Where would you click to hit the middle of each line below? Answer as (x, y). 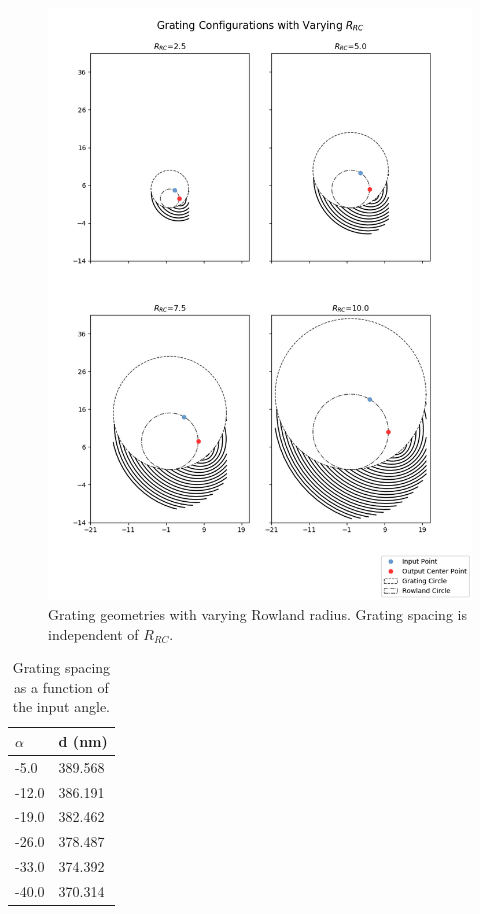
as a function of (61, 686)
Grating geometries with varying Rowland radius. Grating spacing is (257, 613)
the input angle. (61, 706)
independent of (93, 633)
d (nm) (83, 740)
